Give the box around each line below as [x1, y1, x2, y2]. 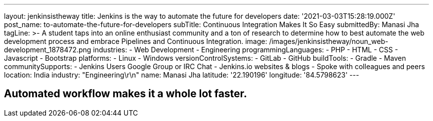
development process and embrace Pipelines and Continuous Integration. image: [4, 37, 267, 45]
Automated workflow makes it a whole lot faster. [4, 87, 247, 100]
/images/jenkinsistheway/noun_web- [269, 37, 389, 45]
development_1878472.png [4, 45, 91, 54]
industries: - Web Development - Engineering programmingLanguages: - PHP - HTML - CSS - [93, 45, 398, 54]
